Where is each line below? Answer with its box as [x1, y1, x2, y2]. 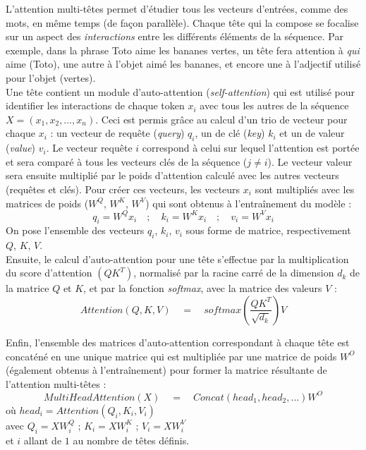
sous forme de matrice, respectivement [185, 223, 351, 238]
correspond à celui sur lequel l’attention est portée [142, 140, 360, 155]
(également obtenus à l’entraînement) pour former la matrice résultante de [6, 363, 327, 377]
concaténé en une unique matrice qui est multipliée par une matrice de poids [6, 348, 337, 363]
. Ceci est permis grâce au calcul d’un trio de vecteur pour [95, 111, 348, 126]
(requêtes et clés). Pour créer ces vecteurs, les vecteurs [6, 181, 240, 196]
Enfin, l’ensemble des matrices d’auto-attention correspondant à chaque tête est [6, 334, 350, 349]
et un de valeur [279, 126, 345, 140]
